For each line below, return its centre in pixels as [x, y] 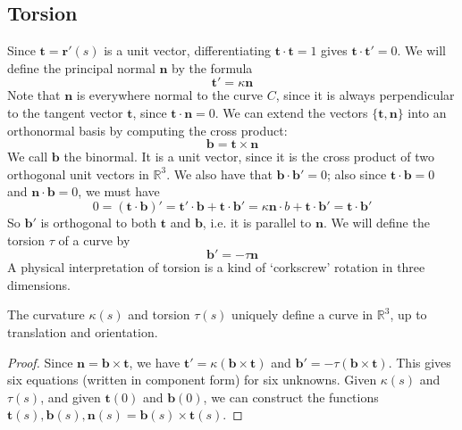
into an [427, 112]
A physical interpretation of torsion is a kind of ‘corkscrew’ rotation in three [216, 267]
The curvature [46, 314]
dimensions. [39, 284]
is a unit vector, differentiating [188, 50]
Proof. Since [40, 362]
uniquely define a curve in [302, 314]
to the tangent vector [65, 112]
